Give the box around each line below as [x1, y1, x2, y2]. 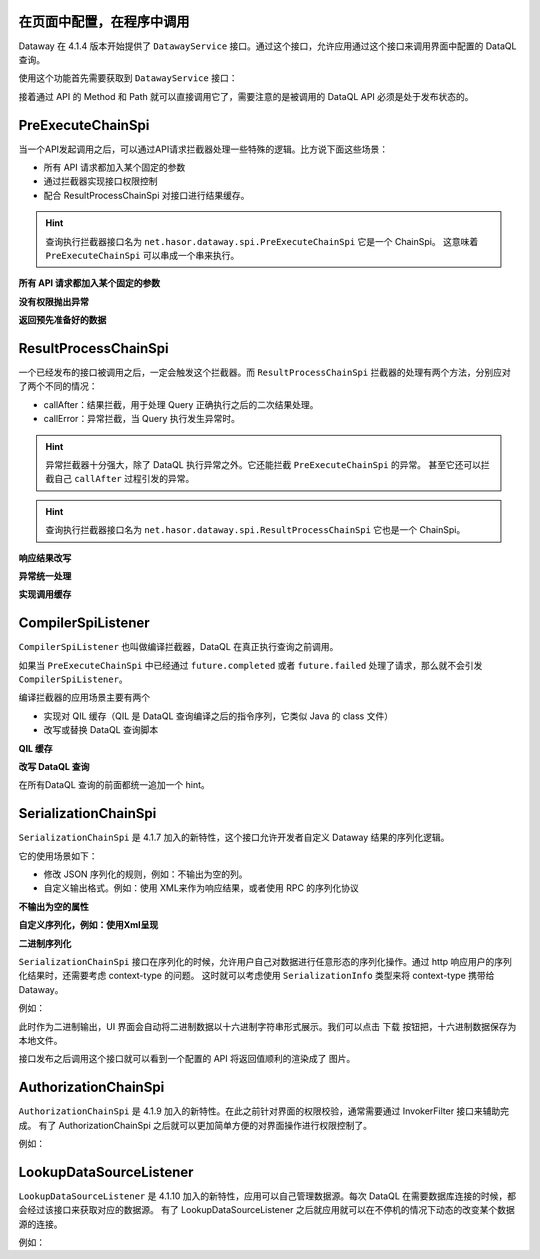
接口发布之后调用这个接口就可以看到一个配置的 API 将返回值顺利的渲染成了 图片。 [18, 1053, 356, 1065]
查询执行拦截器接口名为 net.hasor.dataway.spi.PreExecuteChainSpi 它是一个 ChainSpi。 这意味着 [45, 235, 479, 247]
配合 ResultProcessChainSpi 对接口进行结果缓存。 [43, 189, 250, 201]
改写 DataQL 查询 [18, 760, 90, 772]
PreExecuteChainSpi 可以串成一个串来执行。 [45, 249, 240, 261]
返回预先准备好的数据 [18, 314, 107, 326]
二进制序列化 [18, 937, 72, 949]
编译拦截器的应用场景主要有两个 [18, 691, 150, 704]
